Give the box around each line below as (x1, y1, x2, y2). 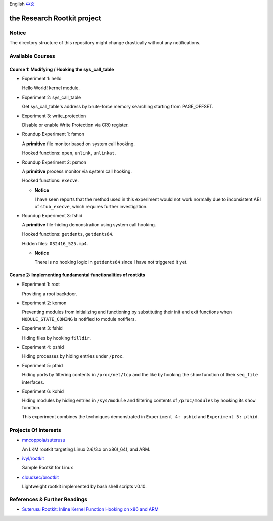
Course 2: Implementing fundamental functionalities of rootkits (9, 272, 145, 278)
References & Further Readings (9, 496, 88, 503)
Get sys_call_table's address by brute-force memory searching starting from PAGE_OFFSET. (22, 104, 214, 110)
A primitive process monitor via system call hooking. (22, 168, 132, 174)
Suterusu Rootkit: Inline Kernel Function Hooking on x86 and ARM (22, 506, 159, 512)
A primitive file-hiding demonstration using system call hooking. (22, 222, 156, 228)
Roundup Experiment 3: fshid (22, 212, 83, 218)
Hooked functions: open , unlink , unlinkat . (22, 150, 116, 156)
